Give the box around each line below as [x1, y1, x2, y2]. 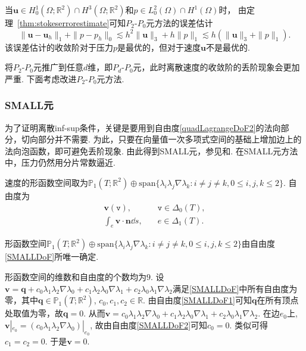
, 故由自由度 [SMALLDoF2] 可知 [90, 318, 208, 331]
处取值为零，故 [5, 307, 63, 319]
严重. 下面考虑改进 [5, 72, 77, 85]
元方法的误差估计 [146, 17, 213, 29]
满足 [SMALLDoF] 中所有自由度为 [173, 282, 298, 294]
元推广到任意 [33, 61, 84, 73]
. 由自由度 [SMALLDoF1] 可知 [143, 294, 252, 306]
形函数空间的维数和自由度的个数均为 [5, 271, 146, 283]
